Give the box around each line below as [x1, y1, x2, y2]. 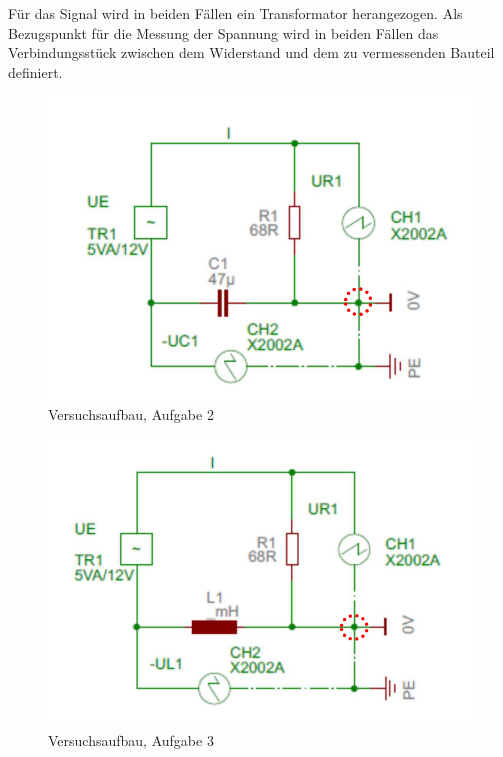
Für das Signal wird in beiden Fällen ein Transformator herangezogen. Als [8, 3, 463, 23]
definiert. [8, 61, 63, 82]
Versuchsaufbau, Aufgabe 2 [48, 404, 214, 424]
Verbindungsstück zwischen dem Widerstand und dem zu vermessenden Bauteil [8, 42, 495, 63]
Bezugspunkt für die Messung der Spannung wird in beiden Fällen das [8, 22, 439, 43]
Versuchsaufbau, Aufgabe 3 [48, 730, 214, 751]
